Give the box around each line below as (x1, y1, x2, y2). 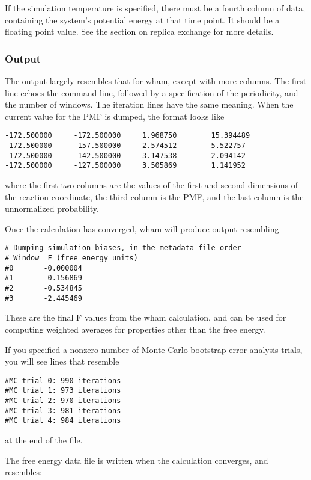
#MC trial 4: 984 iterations (5, 416, 121, 425)
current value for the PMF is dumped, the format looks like (5, 109, 225, 122)
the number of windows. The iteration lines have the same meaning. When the (5, 98, 294, 111)
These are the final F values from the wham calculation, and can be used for (5, 311, 286, 324)
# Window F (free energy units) (5, 254, 138, 263)
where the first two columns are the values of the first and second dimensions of (5, 179, 298, 191)
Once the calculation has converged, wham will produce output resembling (5, 222, 279, 235)
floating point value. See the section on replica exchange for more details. (5, 25, 274, 38)
